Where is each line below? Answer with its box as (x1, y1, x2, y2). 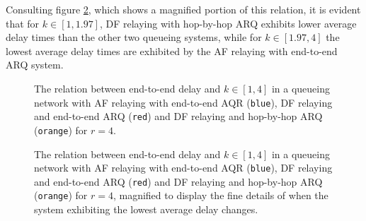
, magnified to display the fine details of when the (113, 188, 328, 203)
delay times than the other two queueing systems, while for (6, 30, 262, 44)
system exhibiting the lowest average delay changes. (34, 202, 258, 217)
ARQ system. (6, 57, 64, 72)
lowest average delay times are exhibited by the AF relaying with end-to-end (6, 43, 338, 58)
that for (6, 16, 40, 30)
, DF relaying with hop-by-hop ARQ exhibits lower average (99, 16, 357, 30)
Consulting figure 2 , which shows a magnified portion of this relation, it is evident (6, 2, 361, 16)
